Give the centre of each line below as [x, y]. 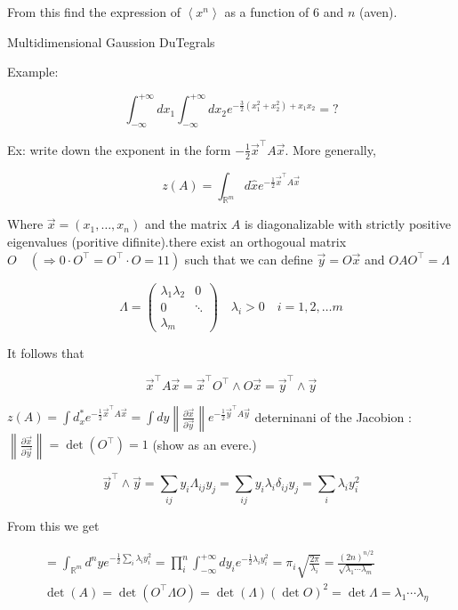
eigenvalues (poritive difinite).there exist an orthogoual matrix [177, 242]
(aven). [378, 12]
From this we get [53, 525]
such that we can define [249, 259]
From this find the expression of [94, 12]
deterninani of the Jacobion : [333, 416]
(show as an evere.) [205, 444]
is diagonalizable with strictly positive [348, 224]
